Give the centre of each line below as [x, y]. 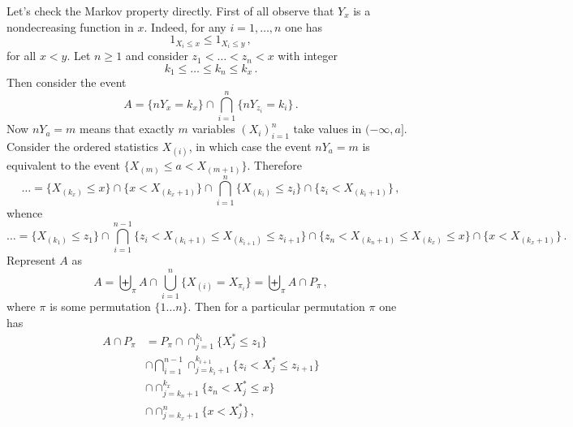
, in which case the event [250, 146]
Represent [31, 260]
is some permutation [100, 306]
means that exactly [127, 129]
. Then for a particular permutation [276, 306]
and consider [157, 56]
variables [213, 129]
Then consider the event [67, 82]
